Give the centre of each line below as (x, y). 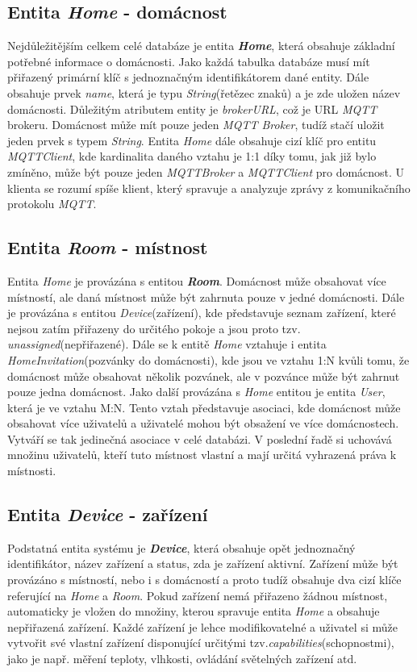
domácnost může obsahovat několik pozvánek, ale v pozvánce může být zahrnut (204, 376)
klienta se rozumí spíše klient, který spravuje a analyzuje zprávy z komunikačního (209, 188)
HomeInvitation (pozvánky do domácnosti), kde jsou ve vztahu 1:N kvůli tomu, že (208, 359)
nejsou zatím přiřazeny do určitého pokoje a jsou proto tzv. (154, 328)
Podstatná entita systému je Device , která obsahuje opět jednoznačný (181, 547)
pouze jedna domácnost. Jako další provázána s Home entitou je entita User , (196, 392)
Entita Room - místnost (108, 247)
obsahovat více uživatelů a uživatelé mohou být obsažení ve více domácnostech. (203, 423)
